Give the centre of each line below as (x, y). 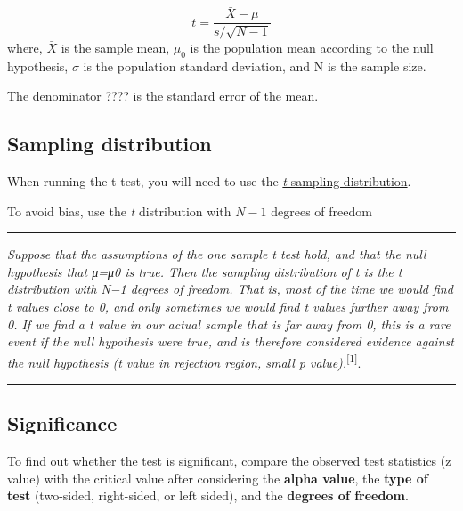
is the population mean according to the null (312, 47)
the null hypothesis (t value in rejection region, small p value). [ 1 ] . (184, 361)
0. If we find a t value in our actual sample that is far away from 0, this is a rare (229, 324)
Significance (62, 423)
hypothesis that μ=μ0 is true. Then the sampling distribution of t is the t (205, 271)
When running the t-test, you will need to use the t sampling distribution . (209, 181)
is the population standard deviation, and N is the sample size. (255, 65)
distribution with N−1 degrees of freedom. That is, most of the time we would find (230, 289)
